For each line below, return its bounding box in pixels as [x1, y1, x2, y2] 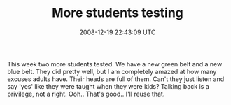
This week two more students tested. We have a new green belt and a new [7, 59, 223, 68]
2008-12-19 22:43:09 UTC [79, 28, 156, 36]
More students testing [51, 5, 184, 21]
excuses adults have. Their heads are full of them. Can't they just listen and [7, 75, 225, 83]
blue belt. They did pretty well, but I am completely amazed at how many [7, 67, 217, 76]
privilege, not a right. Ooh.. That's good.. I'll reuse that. [7, 90, 165, 98]
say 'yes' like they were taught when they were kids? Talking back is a [7, 82, 210, 90]
